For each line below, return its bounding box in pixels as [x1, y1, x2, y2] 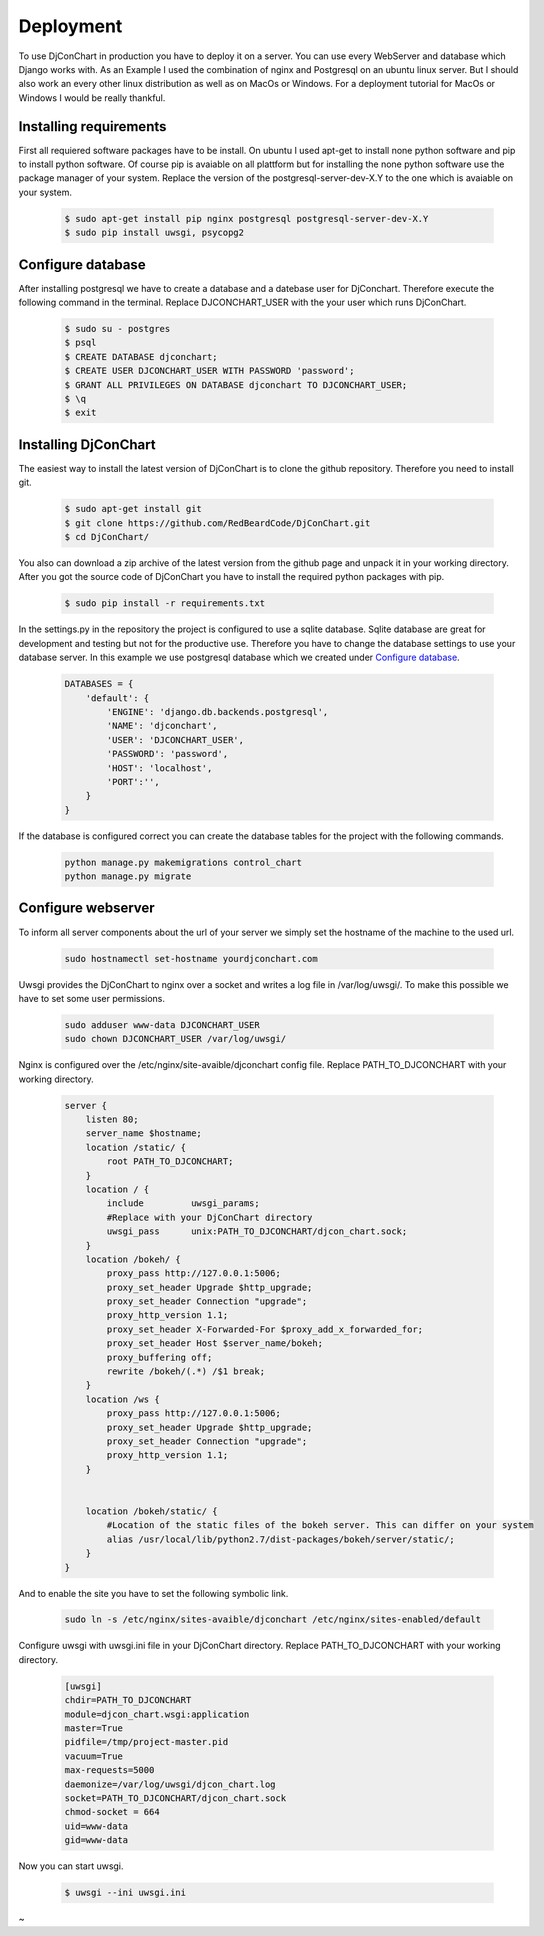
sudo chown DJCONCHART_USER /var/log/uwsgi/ [64, 1033, 287, 1045]
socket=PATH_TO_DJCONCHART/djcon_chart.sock [64, 1792, 287, 1804]
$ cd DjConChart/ [64, 531, 150, 543]
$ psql [64, 337, 97, 349]
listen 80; [85, 1114, 139, 1125]
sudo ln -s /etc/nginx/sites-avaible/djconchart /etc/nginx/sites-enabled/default [64, 1614, 482, 1625]
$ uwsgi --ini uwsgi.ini [64, 1887, 187, 1899]
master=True [64, 1723, 124, 1734]
